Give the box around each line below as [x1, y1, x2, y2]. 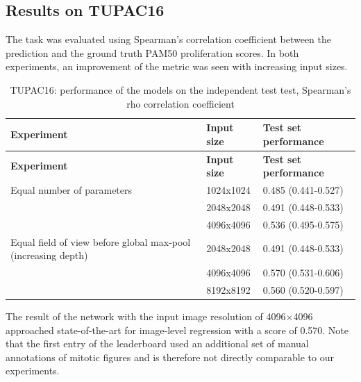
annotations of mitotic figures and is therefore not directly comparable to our [6, 349, 334, 364]
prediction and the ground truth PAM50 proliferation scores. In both [6, 45, 299, 60]
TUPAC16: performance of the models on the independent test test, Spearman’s [10, 82, 351, 97]
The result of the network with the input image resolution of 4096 [6, 308, 286, 323]
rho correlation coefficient [126, 96, 235, 110]
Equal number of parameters [10, 183, 133, 197]
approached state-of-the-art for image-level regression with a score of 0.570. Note [6, 322, 349, 337]
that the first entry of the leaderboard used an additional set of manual [6, 336, 309, 351]
